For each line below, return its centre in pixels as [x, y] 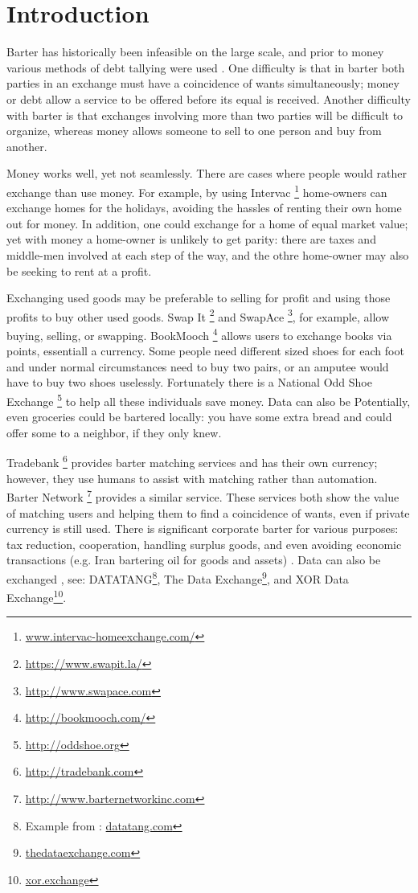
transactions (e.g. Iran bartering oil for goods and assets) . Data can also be [194, 560]
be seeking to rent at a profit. [79, 270]
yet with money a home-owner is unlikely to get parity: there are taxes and [191, 239]
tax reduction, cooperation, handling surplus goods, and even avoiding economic [204, 544]
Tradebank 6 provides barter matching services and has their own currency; [192, 461]
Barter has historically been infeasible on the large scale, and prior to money [195, 52]
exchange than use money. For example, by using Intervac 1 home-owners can [197, 190]
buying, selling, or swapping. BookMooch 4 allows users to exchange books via [199, 334]
